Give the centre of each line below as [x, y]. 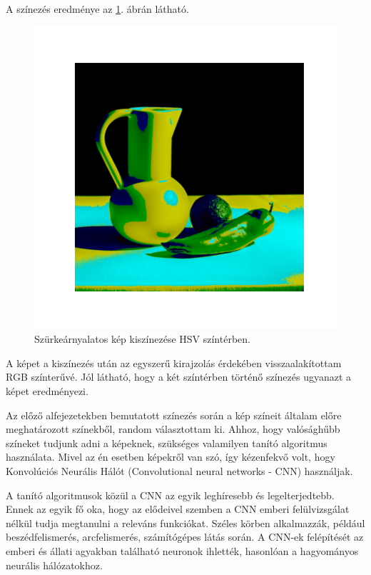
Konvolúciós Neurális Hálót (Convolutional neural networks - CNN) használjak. [179, 470]
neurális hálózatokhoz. [54, 565]
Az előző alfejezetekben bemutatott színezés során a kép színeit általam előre [174, 415]
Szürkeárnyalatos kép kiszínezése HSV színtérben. [142, 339]
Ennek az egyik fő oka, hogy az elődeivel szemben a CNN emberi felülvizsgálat [178, 509]
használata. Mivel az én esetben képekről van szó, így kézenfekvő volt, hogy [171, 457]
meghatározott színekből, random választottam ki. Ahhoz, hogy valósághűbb [173, 429]
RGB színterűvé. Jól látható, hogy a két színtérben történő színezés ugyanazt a [179, 377]
